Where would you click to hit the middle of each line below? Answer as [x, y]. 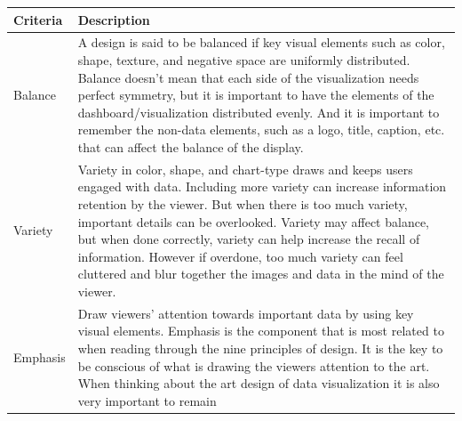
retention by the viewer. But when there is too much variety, [243, 203]
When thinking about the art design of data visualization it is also [259, 383]
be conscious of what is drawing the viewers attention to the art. [254, 365]
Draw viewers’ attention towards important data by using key [246, 313]
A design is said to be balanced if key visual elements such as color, [261, 42]
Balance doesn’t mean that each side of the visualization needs [248, 77]
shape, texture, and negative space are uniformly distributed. [244, 59]
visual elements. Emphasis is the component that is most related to [261, 331]
